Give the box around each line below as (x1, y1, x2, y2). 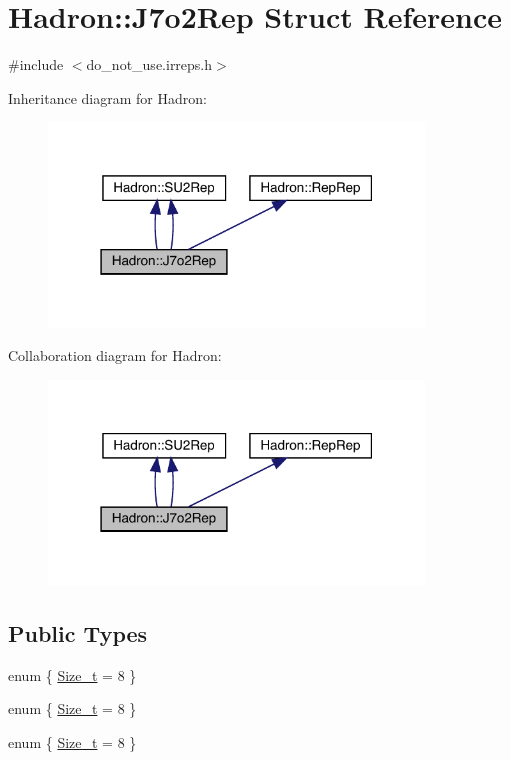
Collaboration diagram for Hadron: (8, 345, 222, 366)
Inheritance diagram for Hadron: (8, 87, 207, 108)
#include (8, 54, 64, 75)
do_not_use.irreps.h (86, 54, 213, 75)
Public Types (8, 618, 148, 649)
